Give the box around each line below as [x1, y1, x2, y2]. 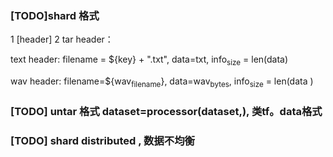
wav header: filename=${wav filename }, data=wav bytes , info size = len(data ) [10, 75, 314, 89]
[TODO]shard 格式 [10, 8, 100, 22]
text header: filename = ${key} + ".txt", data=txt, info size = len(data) [10, 53, 289, 68]
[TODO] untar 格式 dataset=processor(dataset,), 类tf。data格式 [10, 104, 323, 118]
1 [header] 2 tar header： [10, 33, 114, 46]
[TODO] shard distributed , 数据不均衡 [10, 133, 195, 147]
